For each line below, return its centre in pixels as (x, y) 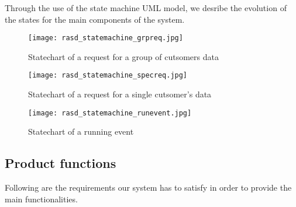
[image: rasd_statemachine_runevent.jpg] (110, 113)
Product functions (61, 163)
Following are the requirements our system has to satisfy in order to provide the (148, 187)
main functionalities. (41, 199)
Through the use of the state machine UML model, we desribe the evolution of (146, 8)
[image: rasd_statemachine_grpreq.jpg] (106, 38)
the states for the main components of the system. (95, 19)
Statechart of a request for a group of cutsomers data (123, 56)
